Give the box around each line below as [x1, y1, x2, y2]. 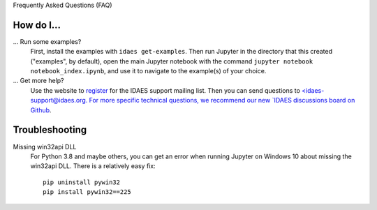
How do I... [13, 19, 61, 31]
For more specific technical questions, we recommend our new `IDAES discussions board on [89, 96, 355, 105]
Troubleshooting [13, 124, 87, 136]
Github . [30, 105, 52, 114]
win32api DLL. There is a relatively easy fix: [30, 162, 156, 170]
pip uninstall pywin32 [43, 178, 121, 186]
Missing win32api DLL [13, 142, 77, 151]
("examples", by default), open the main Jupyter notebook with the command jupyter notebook [30, 57, 313, 66]
